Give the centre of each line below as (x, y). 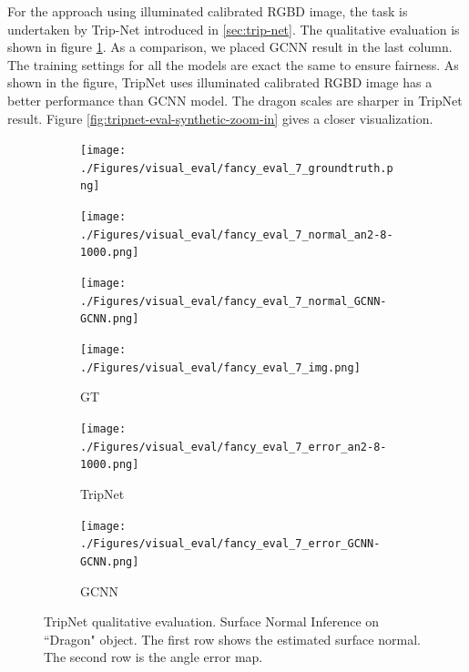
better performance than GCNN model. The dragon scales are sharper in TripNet (235, 100)
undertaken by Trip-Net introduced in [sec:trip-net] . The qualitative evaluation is (234, 29)
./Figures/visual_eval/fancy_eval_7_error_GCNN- (230, 544)
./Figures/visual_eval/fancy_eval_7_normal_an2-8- (237, 234)
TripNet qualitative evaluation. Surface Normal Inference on (212, 621)
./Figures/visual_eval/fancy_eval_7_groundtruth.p (237, 168)
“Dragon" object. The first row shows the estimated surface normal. (232, 639)
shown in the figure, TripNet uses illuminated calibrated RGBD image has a (220, 82)
